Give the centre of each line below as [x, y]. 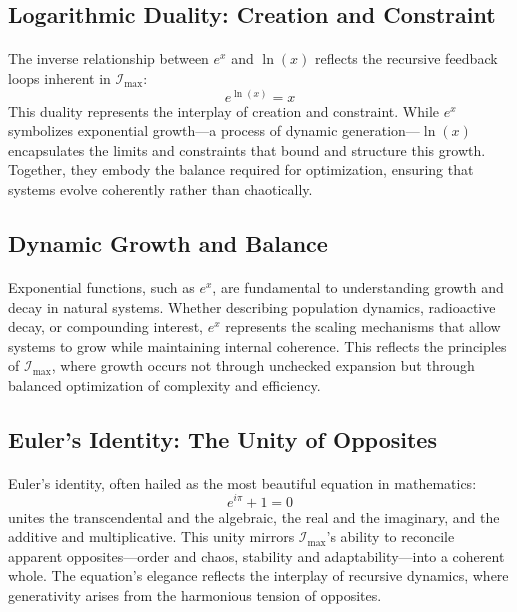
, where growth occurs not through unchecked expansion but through [263, 365]
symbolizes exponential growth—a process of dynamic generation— [214, 130]
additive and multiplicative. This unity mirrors [151, 536]
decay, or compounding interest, [106, 326]
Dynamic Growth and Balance [168, 242]
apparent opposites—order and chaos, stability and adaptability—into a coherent [256, 555]
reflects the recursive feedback [406, 58]
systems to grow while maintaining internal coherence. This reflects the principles [257, 345]
